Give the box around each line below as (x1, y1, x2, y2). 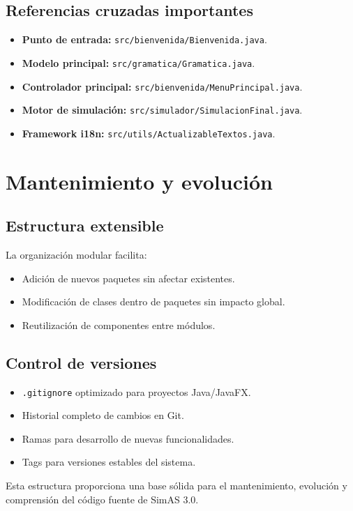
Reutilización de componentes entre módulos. (22, 317, 216, 332)
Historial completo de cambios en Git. (22, 408, 184, 422)
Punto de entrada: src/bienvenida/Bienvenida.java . (22, 32, 267, 47)
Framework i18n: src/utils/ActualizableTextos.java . (22, 125, 276, 140)
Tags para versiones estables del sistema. (22, 455, 196, 469)
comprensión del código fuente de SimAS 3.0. (6, 491, 199, 506)
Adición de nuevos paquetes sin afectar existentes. (22, 270, 235, 285)
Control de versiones (6, 351, 157, 373)
